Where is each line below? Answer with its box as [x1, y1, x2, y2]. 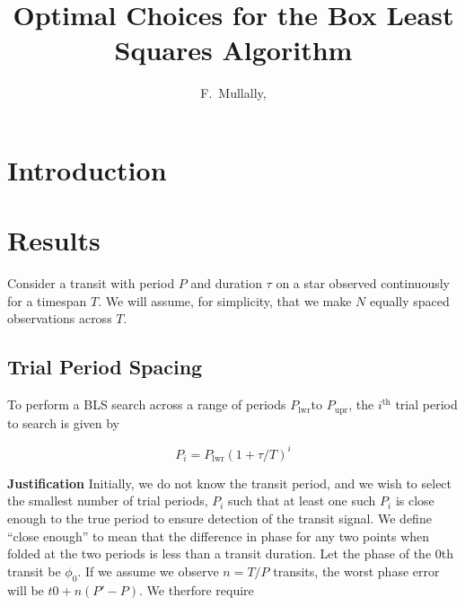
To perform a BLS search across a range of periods [7, 395, 286, 414]
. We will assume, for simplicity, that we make [98, 291, 352, 310]
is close [395, 491, 434, 510]
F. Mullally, [200, 83, 267, 102]
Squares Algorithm [114, 31, 353, 68]
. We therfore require [139, 580, 254, 599]
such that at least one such [228, 491, 376, 510]
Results [7, 222, 101, 259]
